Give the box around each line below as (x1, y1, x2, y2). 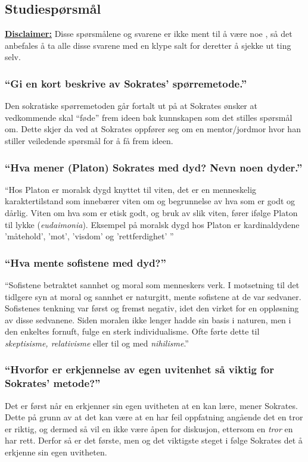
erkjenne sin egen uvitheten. (5, 446, 107, 458)
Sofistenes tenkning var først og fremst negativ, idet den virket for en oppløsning (5, 302, 299, 314)
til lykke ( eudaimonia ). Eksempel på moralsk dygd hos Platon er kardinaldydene (5, 218, 300, 230)
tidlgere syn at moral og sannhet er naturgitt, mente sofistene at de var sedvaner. (5, 290, 301, 302)
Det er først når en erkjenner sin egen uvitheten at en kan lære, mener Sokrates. (5, 399, 298, 411)
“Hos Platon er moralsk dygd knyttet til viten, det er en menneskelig (5, 183, 257, 195)
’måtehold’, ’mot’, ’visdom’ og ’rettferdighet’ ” (5, 230, 174, 242)
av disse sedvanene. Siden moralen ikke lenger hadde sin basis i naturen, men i (5, 313, 291, 326)
